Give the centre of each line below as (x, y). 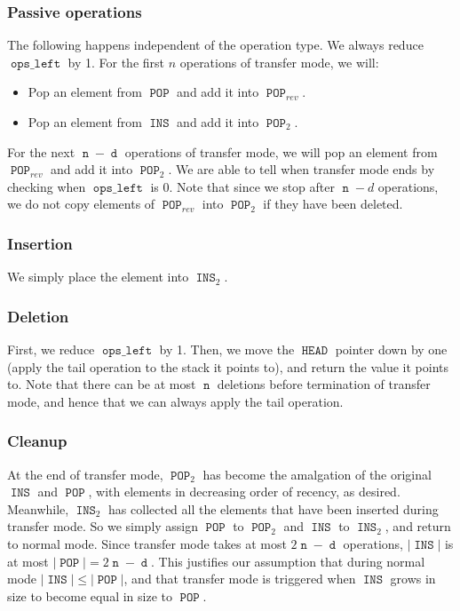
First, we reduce (51, 349)
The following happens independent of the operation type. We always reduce (215, 45)
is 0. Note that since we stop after (242, 186)
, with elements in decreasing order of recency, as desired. (244, 492)
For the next (41, 151)
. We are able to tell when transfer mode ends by (301, 169)
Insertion (40, 243)
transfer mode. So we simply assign (103, 526)
